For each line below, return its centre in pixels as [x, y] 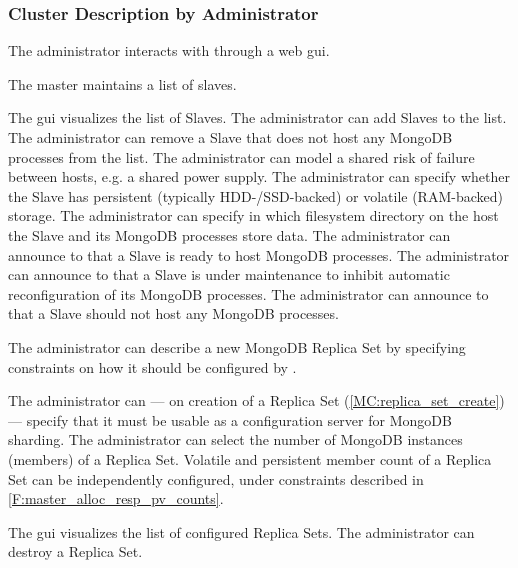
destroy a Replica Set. [75, 551]
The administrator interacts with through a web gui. [169, 50]
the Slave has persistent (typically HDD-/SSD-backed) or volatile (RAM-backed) [255, 195]
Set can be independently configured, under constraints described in [216, 478]
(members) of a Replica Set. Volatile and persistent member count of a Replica [250, 458]
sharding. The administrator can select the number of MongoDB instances [235, 439]
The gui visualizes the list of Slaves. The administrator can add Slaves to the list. [257, 117]
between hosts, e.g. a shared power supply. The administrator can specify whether [259, 176]
